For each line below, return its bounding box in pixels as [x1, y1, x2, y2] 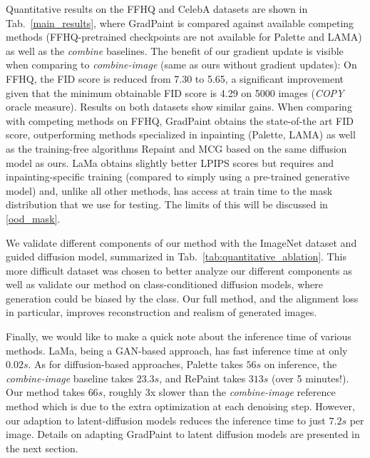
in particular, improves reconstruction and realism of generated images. [6, 305, 317, 320]
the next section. [6, 440, 78, 455]
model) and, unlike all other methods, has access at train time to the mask [6, 183, 333, 198]
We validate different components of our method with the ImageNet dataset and [6, 235, 357, 250]
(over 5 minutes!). [272, 370, 349, 385]
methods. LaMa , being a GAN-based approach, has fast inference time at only [6, 342, 348, 357]
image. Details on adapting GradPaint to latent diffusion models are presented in [6, 427, 360, 442]
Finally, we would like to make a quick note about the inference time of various [6, 329, 351, 344]
